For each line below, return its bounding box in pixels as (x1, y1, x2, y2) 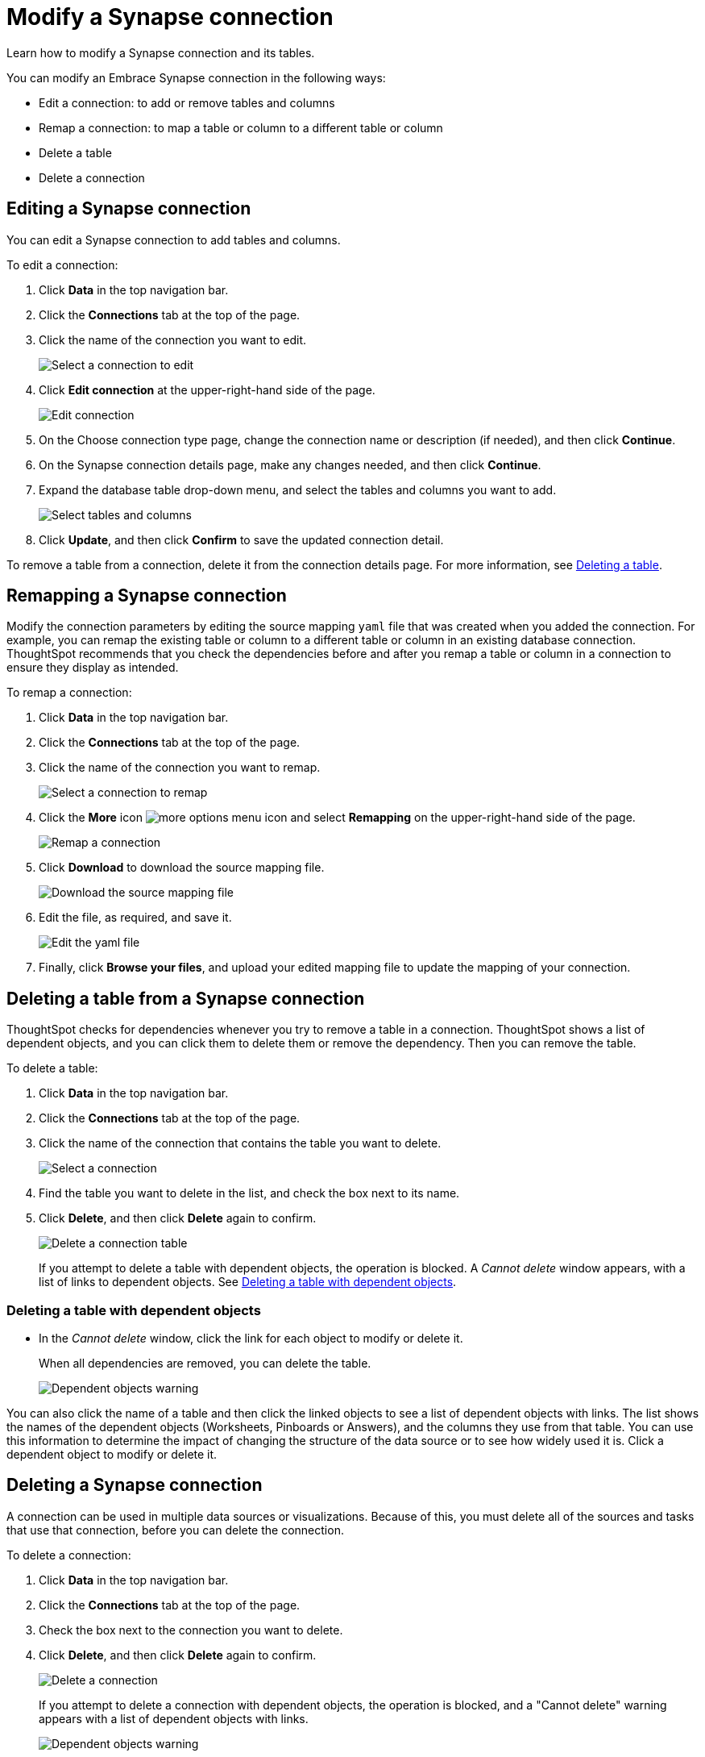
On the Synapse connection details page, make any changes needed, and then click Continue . (39, 457, 541, 472)
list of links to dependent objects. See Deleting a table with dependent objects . (39, 1275, 457, 1289)
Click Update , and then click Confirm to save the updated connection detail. (39, 532, 444, 547)
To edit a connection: (6, 257, 118, 272)
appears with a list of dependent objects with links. (39, 1711, 309, 1726)
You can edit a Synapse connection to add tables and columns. (6, 232, 341, 247)
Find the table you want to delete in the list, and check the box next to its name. (39, 1186, 460, 1201)
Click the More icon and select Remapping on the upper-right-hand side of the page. (39, 810, 636, 825)
